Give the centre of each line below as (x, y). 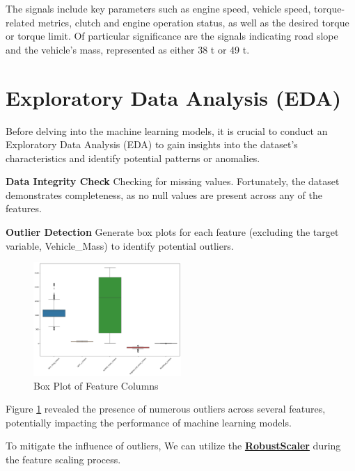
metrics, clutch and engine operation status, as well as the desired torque (194, 22)
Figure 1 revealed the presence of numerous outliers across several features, (166, 409)
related (21, 22)
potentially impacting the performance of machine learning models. (149, 422)
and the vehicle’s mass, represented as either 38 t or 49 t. (128, 49)
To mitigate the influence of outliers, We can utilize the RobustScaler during (173, 446)
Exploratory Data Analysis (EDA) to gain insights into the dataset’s (152, 144)
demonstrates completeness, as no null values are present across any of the (164, 194)
